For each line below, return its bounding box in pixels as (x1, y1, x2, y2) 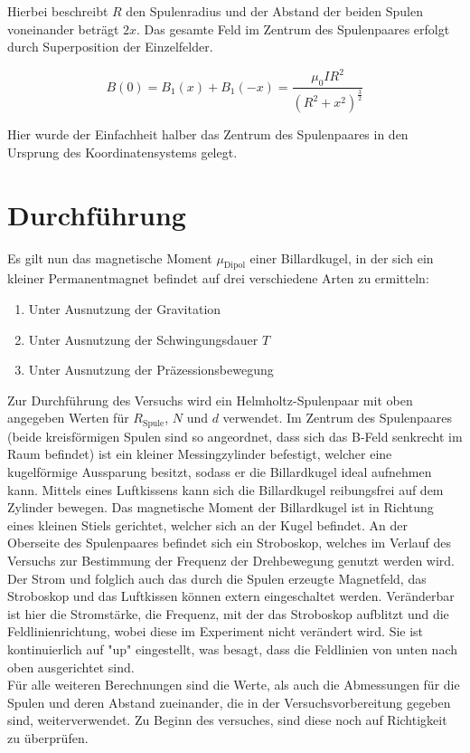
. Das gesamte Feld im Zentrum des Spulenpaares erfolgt (136, 19, 450, 38)
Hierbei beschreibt (7, 2, 108, 20)
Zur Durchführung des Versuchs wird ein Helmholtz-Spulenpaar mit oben (7, 390, 413, 409)
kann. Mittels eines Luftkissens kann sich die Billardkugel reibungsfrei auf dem (7, 480, 444, 499)
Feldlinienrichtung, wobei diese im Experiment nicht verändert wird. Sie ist (7, 622, 424, 641)
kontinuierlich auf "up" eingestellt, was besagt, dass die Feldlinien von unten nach (7, 639, 458, 658)
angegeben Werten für (7, 408, 129, 427)
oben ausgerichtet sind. (7, 657, 135, 676)
